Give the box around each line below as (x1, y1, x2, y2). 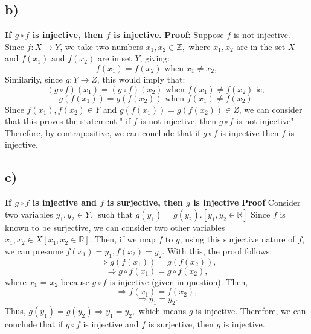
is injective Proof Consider (193, 196, 301, 209)
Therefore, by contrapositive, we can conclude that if (5, 126, 200, 139)
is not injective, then (140, 115, 216, 127)
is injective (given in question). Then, (109, 275, 248, 288)
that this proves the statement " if (5, 115, 131, 127)
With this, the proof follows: (167, 244, 272, 257)
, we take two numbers (60, 40, 143, 52)
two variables (5, 207, 53, 220)
